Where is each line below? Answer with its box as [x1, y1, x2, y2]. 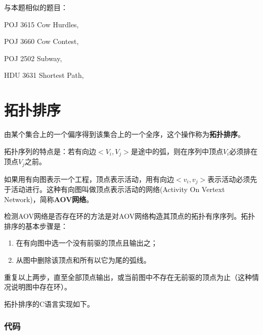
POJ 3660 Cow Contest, [4, 36, 79, 46]
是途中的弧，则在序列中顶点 [130, 146, 223, 156]
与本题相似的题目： [4, 2, 68, 12]
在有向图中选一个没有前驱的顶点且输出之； [16, 237, 158, 248]
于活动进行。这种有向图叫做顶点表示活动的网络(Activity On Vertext [4, 184, 225, 195]
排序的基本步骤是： [4, 220, 68, 231]
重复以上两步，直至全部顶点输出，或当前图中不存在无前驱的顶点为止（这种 [4, 271, 252, 282]
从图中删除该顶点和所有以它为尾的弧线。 [16, 255, 151, 265]
